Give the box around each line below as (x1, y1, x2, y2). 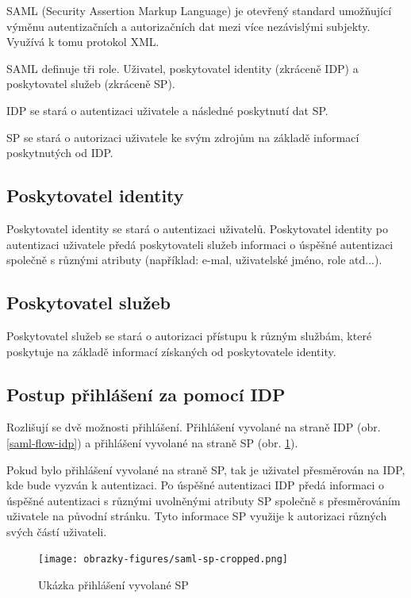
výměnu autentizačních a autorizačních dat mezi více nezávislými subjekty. (6, 17, 371, 34)
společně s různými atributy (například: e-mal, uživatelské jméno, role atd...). (6, 251, 382, 268)
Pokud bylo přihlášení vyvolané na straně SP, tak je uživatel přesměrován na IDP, (6, 461, 405, 477)
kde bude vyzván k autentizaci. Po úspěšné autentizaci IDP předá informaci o (6, 477, 385, 493)
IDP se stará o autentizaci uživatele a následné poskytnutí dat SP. (6, 102, 328, 118)
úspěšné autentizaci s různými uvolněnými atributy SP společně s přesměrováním (6, 492, 401, 508)
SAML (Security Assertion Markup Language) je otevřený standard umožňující (6, 2, 392, 18)
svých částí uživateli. (6, 523, 107, 539)
